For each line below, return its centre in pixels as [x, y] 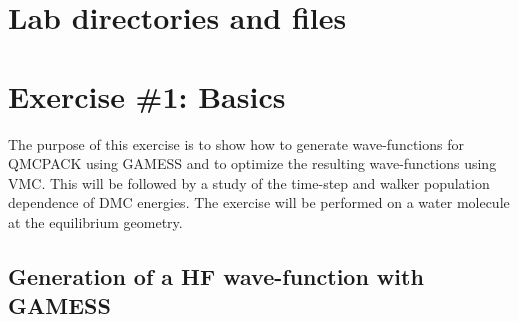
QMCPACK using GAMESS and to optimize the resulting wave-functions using [252, 163]
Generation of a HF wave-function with [216, 275]
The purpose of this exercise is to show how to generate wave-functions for [236, 143]
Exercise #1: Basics [147, 95]
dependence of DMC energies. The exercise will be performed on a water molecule [259, 202]
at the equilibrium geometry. [95, 221]
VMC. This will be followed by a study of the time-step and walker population [249, 182]
